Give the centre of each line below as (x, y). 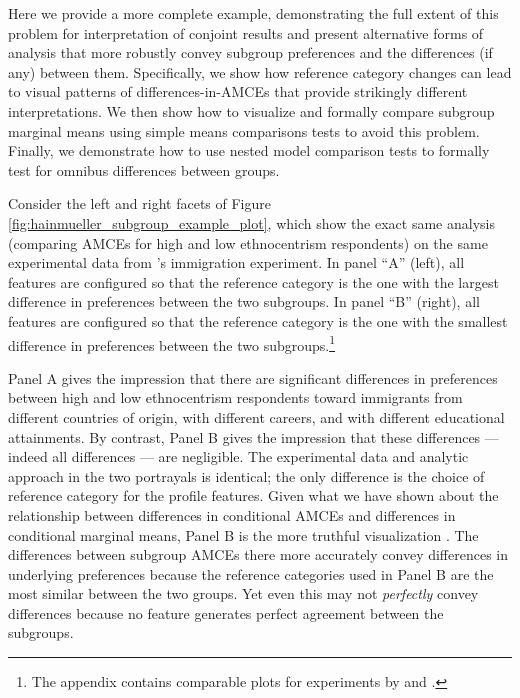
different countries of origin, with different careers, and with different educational (256, 416)
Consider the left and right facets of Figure (139, 203)
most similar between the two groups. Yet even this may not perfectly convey (243, 593)
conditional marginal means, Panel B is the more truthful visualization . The (243, 534)
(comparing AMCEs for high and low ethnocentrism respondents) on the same (248, 242)
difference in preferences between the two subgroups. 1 (172, 343)
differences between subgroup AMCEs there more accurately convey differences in (258, 554)
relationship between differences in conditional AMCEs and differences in (232, 514)
